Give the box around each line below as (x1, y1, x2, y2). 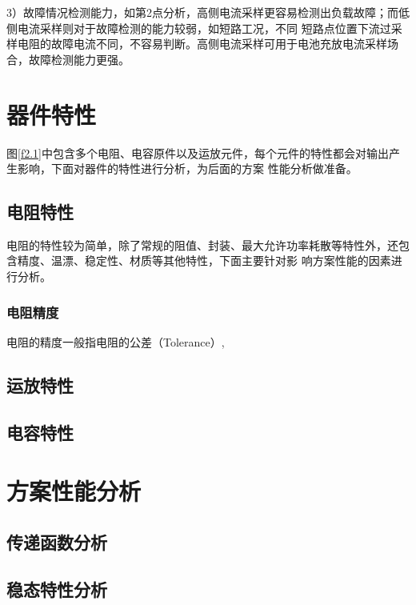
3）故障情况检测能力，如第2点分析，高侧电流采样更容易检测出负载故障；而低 (6, 4, 410, 20)
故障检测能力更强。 (28, 50, 130, 67)
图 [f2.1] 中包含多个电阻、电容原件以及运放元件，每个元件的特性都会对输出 (6, 144, 389, 161)
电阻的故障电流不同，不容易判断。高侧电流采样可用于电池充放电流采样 (17, 35, 387, 52)
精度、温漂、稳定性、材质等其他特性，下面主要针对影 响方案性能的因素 (17, 252, 391, 269)
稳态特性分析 (6, 576, 107, 601)
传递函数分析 (6, 529, 107, 554)
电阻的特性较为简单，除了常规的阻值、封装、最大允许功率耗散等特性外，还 (6, 236, 398, 253)
